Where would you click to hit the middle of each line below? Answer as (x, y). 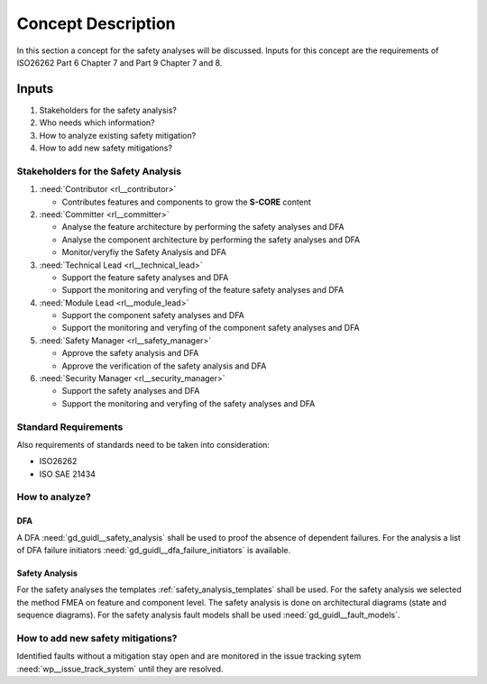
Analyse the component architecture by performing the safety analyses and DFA (211, 240)
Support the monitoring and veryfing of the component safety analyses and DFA (211, 328)
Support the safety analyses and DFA (131, 391)
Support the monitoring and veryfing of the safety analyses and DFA (188, 403)
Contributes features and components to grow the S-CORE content (186, 202)
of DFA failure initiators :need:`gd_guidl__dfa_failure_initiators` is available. (154, 551)
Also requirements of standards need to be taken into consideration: (143, 444)
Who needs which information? (97, 123)
